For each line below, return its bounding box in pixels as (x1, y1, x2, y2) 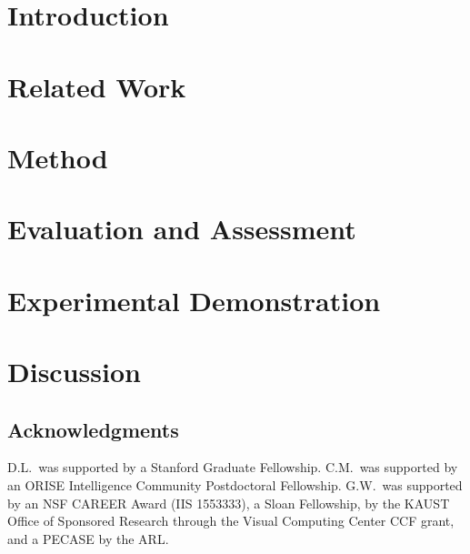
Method (7, 138, 108, 176)
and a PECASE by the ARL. (7, 529, 169, 548)
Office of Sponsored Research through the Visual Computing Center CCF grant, (7, 511, 455, 530)
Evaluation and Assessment (7, 210, 356, 247)
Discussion (7, 353, 141, 390)
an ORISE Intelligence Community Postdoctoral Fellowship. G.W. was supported (7, 476, 463, 495)
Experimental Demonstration (7, 281, 381, 318)
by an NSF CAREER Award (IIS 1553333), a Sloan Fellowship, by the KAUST (7, 493, 450, 512)
